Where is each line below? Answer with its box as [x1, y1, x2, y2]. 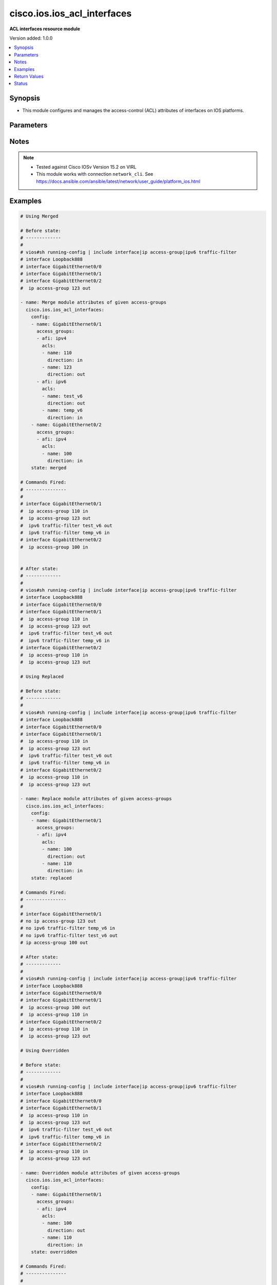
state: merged [31, 465, 67, 471]
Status [14, 80, 28, 87]
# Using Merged [20, 213, 58, 219]
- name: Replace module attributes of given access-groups [20, 796, 172, 802]
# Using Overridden [20, 1048, 69, 1054]
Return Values [14, 73, 44, 79]
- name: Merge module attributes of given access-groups [20, 300, 167, 305]
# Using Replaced [20, 673, 64, 680]
